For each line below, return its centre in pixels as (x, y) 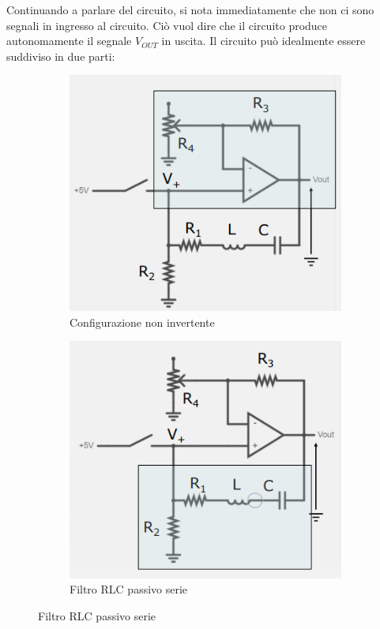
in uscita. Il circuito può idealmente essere (263, 41)
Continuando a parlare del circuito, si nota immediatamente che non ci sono (190, 9)
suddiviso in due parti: (61, 56)
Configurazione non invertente (142, 322)
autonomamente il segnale (69, 41)
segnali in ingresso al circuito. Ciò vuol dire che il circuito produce (167, 25)
